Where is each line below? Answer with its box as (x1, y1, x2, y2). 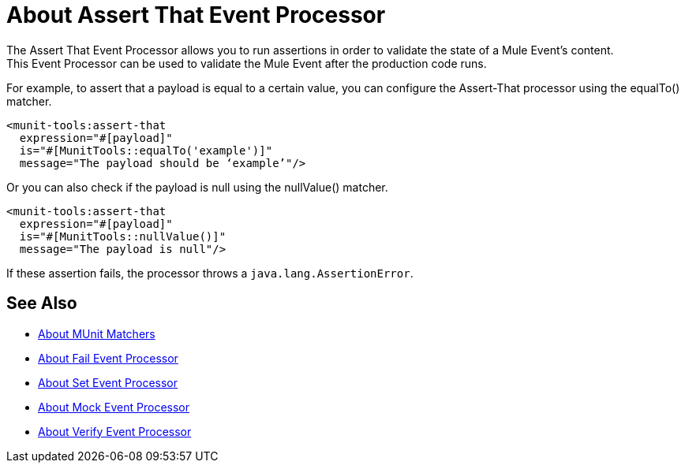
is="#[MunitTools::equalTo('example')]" (19, 143, 273, 157)
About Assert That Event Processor (6, 2, 386, 28)
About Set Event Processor (38, 375, 178, 389)
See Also (6, 293, 77, 314)
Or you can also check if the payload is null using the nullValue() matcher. (6, 180, 388, 194)
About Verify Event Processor (38, 424, 192, 438)
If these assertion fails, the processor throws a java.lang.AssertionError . (6, 266, 414, 280)
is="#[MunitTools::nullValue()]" (19, 229, 226, 243)
